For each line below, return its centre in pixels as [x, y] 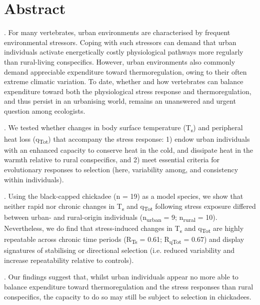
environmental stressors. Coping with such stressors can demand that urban [120, 42]
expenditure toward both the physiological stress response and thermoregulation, [128, 91]
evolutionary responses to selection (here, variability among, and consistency [121, 169]
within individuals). [34, 179]
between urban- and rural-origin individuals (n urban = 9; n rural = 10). [111, 217]
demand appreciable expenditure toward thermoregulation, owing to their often [125, 71]
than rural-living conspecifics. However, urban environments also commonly [120, 61]
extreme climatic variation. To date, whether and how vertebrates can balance [124, 81]
